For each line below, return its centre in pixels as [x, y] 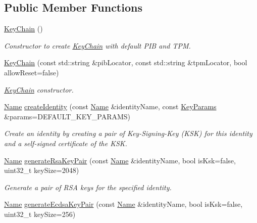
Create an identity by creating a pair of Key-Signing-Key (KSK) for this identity [128, 133]
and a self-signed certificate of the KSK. [66, 143]
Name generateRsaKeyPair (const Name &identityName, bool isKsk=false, [120, 160]
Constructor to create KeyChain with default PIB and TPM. [97, 45]
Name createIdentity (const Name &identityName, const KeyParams [110, 106]
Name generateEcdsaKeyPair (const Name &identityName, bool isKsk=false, [123, 204]
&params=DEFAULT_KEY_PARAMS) [67, 116]
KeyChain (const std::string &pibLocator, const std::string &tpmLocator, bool [126, 62]
